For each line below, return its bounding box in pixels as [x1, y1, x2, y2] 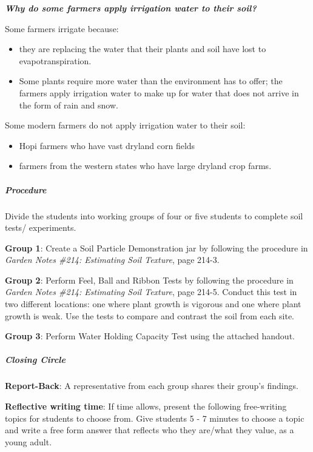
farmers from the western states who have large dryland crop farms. [19, 159, 272, 172]
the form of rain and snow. [19, 98, 118, 111]
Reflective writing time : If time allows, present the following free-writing [5, 400, 287, 412]
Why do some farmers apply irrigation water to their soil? [5, 2, 257, 14]
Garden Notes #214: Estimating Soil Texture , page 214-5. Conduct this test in [5, 285, 297, 298]
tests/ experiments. [5, 221, 76, 234]
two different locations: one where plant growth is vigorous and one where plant [5, 297, 301, 310]
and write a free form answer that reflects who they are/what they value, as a [5, 424, 294, 436]
